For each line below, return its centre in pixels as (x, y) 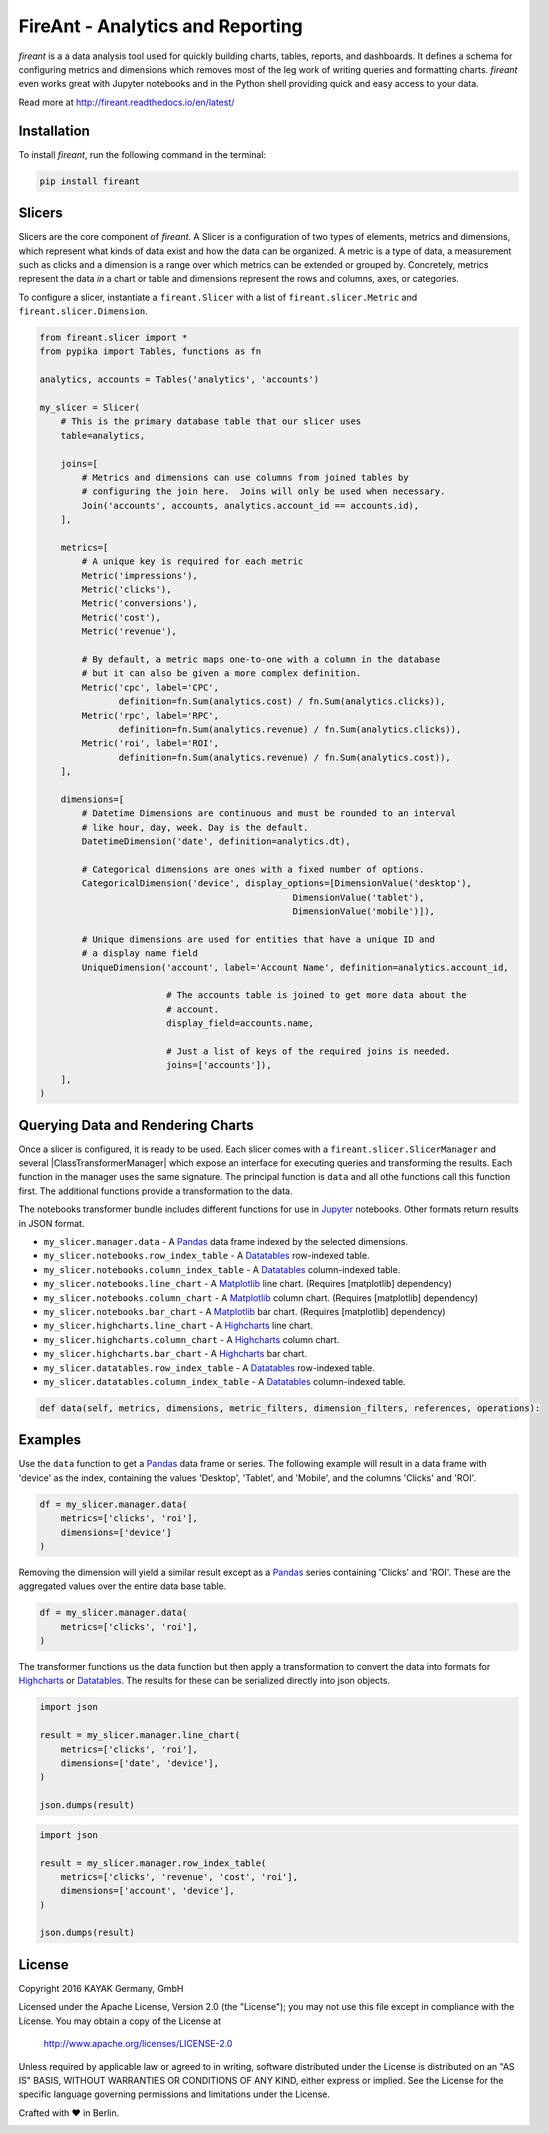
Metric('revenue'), (129, 631)
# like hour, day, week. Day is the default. (195, 827)
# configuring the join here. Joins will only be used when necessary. (263, 491)
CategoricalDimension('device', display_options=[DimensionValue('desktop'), (276, 883)
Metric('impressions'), (140, 575)
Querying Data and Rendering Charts (136, 1125)
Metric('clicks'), (126, 589)
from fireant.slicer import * (113, 338)
